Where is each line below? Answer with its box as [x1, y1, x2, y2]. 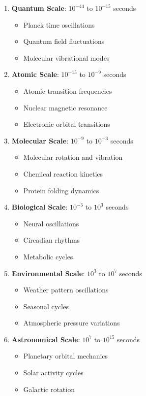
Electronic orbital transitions [23, 119, 110, 129]
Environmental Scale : [11, 268, 85, 278]
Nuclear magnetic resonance [23, 102, 108, 112]
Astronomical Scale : [11, 334, 80, 344]
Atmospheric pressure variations [23, 318, 120, 328]
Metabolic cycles [23, 251, 73, 261]
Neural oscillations [23, 218, 79, 228]
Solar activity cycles [23, 367, 84, 378]
